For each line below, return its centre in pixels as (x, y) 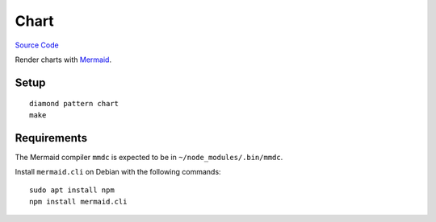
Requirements (51, 138)
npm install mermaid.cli (78, 201)
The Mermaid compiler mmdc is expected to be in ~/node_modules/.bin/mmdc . (149, 157)
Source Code (37, 45)
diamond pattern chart (74, 104)
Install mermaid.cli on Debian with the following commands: (118, 172)
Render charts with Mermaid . (63, 60)
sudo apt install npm (72, 190)
